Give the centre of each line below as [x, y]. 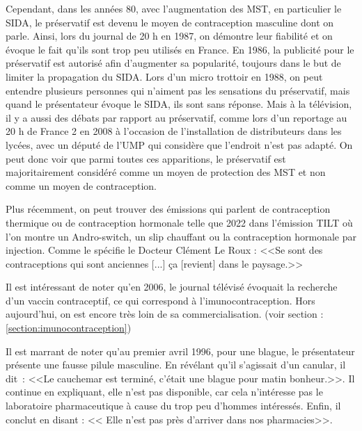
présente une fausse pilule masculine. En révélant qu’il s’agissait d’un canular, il [176, 365]
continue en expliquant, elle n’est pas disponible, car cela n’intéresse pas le [164, 392]
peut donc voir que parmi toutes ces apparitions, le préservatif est [146, 158]
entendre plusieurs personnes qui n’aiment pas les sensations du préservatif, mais [178, 90]
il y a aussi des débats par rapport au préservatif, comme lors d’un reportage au [176, 117]
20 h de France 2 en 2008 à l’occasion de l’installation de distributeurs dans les [174, 131]
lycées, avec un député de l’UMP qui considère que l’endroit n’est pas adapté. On [179, 144]
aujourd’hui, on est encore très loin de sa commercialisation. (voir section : [165, 314]
